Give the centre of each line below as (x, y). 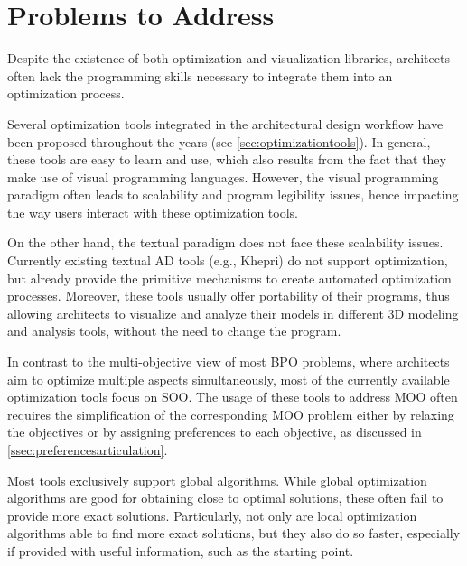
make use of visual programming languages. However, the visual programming (223, 176)
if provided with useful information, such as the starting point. (181, 550)
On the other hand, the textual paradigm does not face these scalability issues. (225, 242)
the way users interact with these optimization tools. (153, 212)
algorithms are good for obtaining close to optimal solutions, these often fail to (225, 498)
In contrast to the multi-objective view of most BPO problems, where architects (229, 362)
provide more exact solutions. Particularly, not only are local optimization (212, 515)
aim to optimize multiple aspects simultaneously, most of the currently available (229, 379)
